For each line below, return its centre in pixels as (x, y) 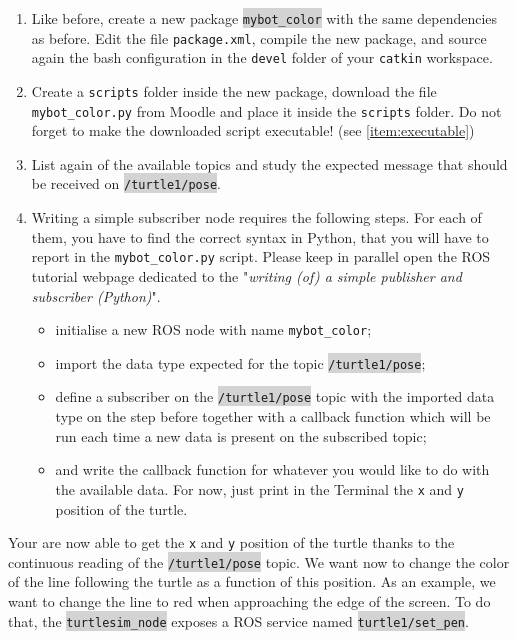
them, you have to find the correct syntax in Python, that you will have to (260, 236)
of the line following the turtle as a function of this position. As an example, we (252, 581)
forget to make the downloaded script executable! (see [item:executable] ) (253, 130)
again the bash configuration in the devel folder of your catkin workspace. (262, 57)
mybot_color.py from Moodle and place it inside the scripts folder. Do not (266, 110)
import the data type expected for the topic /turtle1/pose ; (240, 362)
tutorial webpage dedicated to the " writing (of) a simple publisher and (246, 275)
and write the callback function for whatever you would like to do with (272, 469)
